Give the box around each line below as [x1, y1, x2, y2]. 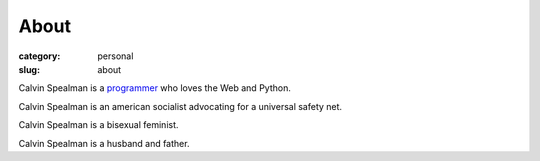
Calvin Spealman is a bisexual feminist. [18, 119, 179, 131]
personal [97, 50, 134, 62]
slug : [18, 63, 40, 75]
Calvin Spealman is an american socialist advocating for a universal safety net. [18, 100, 343, 112]
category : [18, 50, 61, 62]
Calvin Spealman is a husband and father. [18, 137, 190, 149]
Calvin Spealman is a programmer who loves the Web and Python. [18, 82, 292, 94]
